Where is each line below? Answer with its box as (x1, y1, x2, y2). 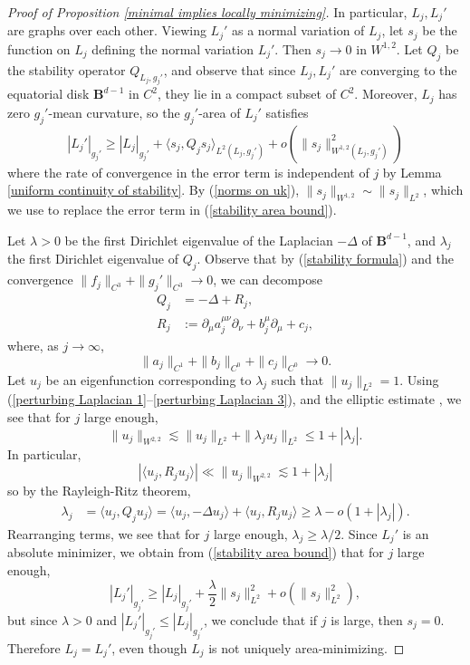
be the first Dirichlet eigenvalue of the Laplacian (64, 230, 333, 249)
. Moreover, (354, 84, 417, 103)
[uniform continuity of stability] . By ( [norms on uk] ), (7, 180, 300, 199)
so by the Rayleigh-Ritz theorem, (7, 481, 191, 500)
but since (7, 610, 58, 629)
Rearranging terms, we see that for (7, 524, 200, 543)
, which (423, 180, 464, 199)
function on (7, 39, 71, 58)
